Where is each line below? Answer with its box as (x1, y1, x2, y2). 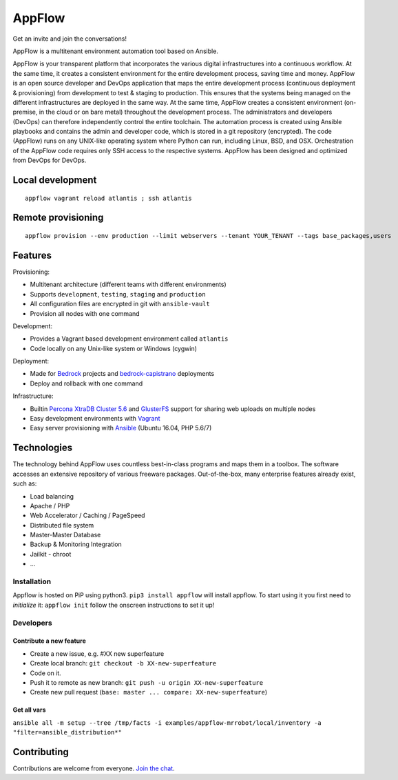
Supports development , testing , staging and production (30, 290, 206, 298)
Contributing (12, 746, 69, 758)
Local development (12, 174, 97, 186)
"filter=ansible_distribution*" (12, 728, 122, 737)
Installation (12, 577, 52, 586)
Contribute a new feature (12, 637, 86, 645)
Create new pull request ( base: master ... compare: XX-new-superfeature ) (30, 688, 268, 697)
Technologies (12, 442, 73, 454)
